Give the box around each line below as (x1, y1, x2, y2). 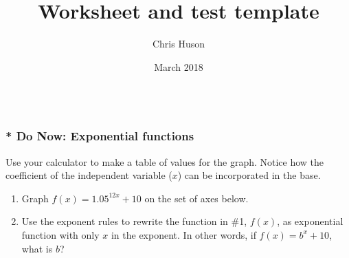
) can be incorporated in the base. (177, 168, 321, 182)
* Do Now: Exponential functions (5, 127, 194, 144)
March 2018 (154, 59, 203, 74)
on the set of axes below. (144, 191, 249, 205)
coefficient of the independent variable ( (5, 168, 172, 182)
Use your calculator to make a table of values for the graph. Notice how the (5, 154, 324, 169)
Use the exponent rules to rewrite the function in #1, (21, 214, 247, 228)
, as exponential (277, 214, 344, 228)
